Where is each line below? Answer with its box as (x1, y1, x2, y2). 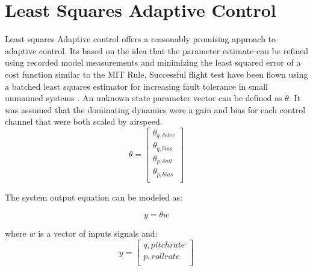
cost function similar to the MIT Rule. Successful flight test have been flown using (5, 67, 308, 80)
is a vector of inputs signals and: (38, 227, 158, 240)
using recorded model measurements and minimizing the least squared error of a (5, 56, 301, 69)
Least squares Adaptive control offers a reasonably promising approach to (5, 33, 276, 45)
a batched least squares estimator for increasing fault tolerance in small (5, 79, 268, 92)
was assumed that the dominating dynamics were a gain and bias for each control (5, 103, 306, 116)
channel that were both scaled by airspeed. (5, 115, 163, 128)
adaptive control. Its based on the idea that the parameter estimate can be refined (5, 44, 308, 57)
